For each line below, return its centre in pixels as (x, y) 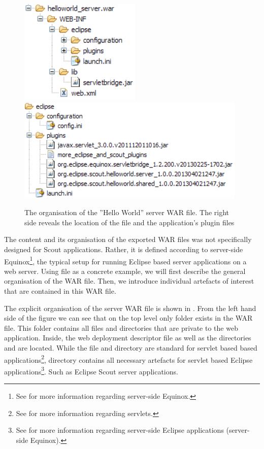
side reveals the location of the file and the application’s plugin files (129, 222)
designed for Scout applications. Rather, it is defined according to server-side (124, 249)
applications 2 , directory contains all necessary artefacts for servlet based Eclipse (128, 359)
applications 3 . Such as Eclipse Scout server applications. (91, 370)
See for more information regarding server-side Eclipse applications (120, 430)
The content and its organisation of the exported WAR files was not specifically (128, 239)
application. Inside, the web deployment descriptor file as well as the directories (128, 338)
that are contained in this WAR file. (60, 290)
